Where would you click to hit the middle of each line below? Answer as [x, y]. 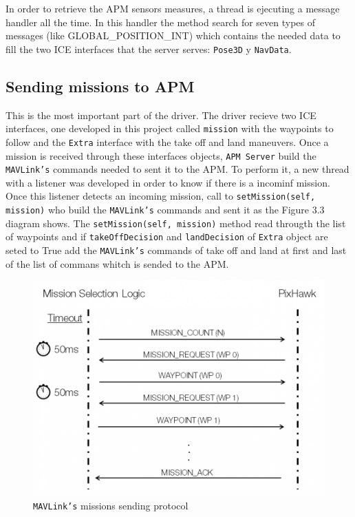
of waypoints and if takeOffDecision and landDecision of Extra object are [167, 236]
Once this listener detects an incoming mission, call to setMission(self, [161, 196]
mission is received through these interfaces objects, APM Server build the [161, 155]
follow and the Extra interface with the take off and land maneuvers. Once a [167, 141]
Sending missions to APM [100, 86]
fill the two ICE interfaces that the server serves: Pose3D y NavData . [149, 49]
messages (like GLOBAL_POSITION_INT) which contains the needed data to [173, 35]
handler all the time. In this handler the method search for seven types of [161, 22]
